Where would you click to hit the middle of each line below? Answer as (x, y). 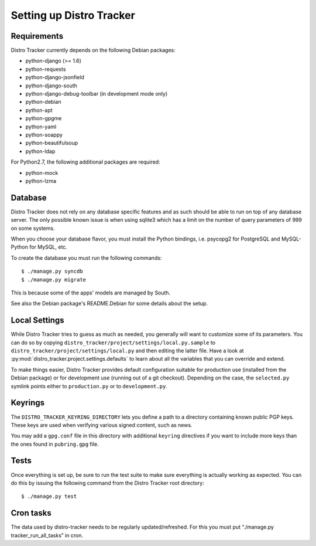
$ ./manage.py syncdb (52, 272)
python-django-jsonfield (55, 77)
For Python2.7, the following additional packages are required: (85, 162)
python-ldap (40, 151)
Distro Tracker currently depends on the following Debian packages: (93, 50)
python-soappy (44, 134)
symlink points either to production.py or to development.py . (89, 386)
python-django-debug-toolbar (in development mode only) (97, 94)
